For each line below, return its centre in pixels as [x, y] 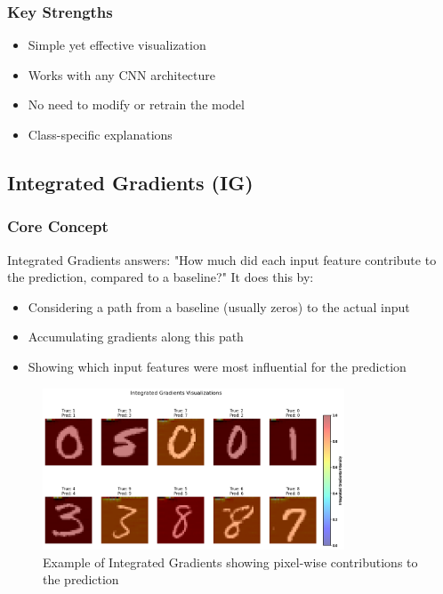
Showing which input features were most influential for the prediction [217, 366]
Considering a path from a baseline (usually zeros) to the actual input [219, 306]
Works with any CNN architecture [121, 74]
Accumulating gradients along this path [136, 337]
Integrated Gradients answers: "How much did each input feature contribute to [222, 259]
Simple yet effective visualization [117, 45]
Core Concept [58, 226]
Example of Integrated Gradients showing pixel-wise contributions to [230, 562]
